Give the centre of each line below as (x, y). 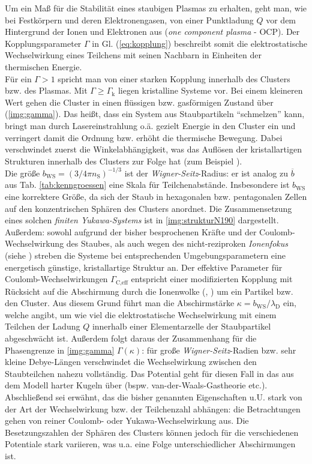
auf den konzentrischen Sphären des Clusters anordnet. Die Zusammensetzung (148, 208)
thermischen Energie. (43, 66)
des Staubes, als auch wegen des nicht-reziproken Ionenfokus (177, 243)
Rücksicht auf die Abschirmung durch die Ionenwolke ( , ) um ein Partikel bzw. (149, 291)
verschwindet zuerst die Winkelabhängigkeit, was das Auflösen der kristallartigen (153, 149)
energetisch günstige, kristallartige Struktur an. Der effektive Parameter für (144, 267)
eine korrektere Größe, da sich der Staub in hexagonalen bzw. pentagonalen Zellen (156, 196)
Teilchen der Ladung (43, 326)
